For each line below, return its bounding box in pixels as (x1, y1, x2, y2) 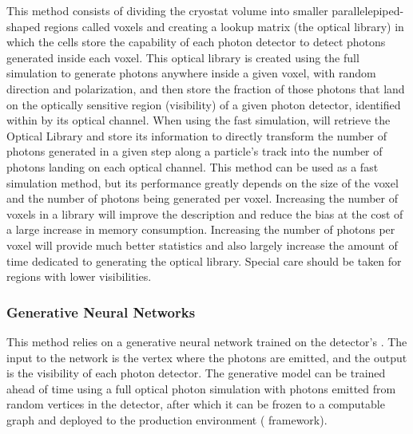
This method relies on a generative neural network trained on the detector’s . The (6, 333, 407, 349)
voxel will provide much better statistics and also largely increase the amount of (6, 236, 398, 253)
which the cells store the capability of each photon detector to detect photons (6, 34, 386, 50)
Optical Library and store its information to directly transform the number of (6, 127, 387, 144)
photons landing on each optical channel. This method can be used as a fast (6, 158, 379, 175)
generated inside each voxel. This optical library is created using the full (6, 49, 359, 65)
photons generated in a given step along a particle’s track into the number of (6, 143, 383, 160)
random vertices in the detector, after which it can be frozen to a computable (6, 396, 385, 412)
